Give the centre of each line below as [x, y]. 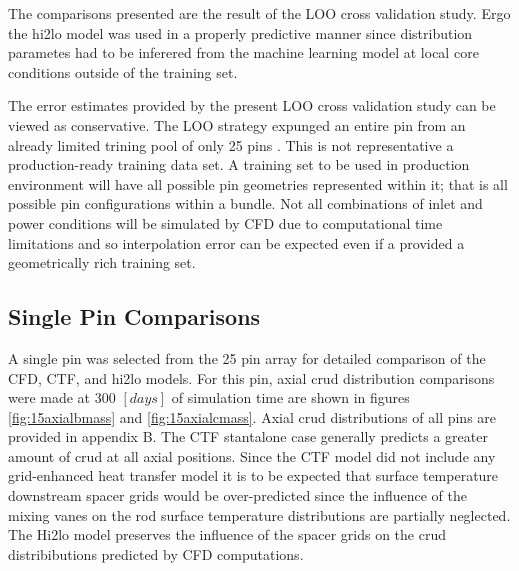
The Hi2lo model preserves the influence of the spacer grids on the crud [227, 534]
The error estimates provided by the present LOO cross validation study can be [252, 105]
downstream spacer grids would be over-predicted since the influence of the [237, 495]
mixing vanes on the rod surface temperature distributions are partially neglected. [259, 514]
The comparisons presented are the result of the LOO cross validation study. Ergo [259, 13]
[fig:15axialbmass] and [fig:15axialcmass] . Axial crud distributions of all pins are [252, 416]
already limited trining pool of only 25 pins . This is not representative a [231, 144]
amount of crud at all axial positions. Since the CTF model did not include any [252, 455]
